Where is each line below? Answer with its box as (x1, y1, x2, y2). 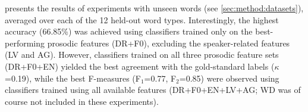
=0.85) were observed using (179, 71, 279, 84)
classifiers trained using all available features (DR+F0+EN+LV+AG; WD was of (5, 83, 301, 96)
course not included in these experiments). (5, 95, 159, 107)
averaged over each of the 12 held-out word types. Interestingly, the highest (5, 13, 279, 26)
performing (5, 36, 45, 49)
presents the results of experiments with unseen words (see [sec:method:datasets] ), (5, 2, 304, 14)
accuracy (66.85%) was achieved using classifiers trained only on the (5, 25, 253, 38)
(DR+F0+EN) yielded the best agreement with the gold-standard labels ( (5, 60, 275, 72)
